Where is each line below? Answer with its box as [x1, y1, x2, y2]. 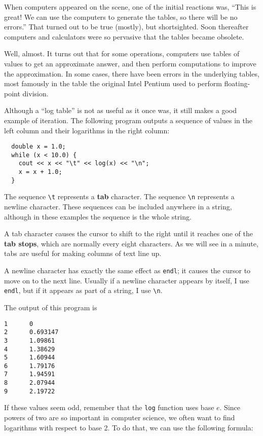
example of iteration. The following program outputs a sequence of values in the [4, 115, 252, 125]
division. [22, 88, 49, 98]
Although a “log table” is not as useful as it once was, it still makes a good [4, 105, 237, 116]
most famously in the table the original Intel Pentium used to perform [4, 78, 222, 89]
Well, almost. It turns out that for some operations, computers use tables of [4, 48, 240, 59]
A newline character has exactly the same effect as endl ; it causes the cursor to [4, 265, 251, 276]
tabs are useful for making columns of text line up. [4, 248, 162, 259]
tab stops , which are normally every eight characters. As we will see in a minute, [4, 238, 258, 248]
